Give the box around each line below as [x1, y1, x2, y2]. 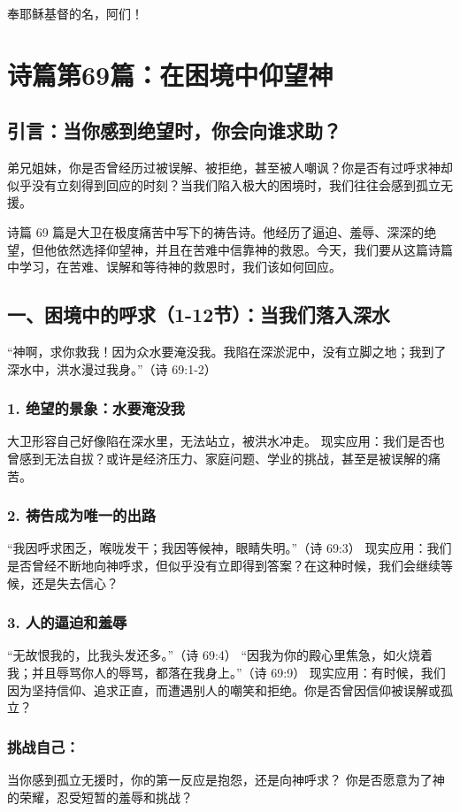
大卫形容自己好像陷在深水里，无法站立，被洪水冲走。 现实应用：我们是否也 [7, 432, 445, 450]
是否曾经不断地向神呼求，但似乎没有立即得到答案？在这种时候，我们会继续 [7, 555, 441, 574]
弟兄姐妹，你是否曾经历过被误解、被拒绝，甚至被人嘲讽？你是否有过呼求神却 [7, 158, 453, 177]
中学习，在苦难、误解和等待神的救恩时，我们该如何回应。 [7, 257, 341, 276]
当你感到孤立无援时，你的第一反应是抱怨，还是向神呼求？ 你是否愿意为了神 [7, 770, 445, 788]
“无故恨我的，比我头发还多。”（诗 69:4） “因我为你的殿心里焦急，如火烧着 [7, 646, 433, 664]
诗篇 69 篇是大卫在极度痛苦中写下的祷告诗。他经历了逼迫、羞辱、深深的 [7, 222, 425, 241]
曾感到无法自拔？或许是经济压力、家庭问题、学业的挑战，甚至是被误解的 [7, 448, 428, 467]
